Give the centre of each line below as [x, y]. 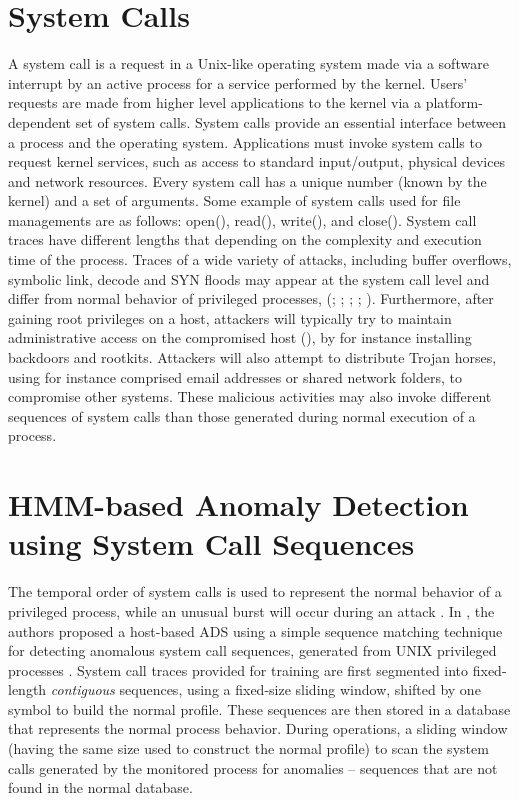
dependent [40, 121]
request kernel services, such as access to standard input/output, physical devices [257, 161]
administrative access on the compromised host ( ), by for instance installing [240, 337]
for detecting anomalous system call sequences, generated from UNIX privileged [252, 650]
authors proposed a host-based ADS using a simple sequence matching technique [255, 630]
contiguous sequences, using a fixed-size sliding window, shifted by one [265, 689]
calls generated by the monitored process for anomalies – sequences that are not [253, 767]
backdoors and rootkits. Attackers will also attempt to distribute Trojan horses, [252, 357]
